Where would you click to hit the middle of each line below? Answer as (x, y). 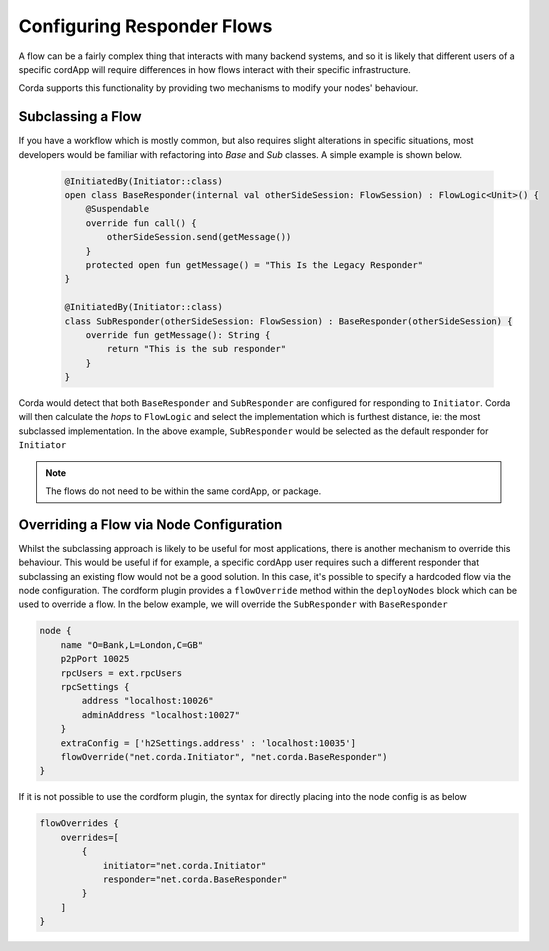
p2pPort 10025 (95, 659)
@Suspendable (117, 209)
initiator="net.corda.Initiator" (184, 865)
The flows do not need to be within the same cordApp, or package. (183, 491)
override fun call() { (141, 223)
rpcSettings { (95, 687)
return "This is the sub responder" (196, 349)
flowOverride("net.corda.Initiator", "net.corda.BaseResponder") (224, 756)
